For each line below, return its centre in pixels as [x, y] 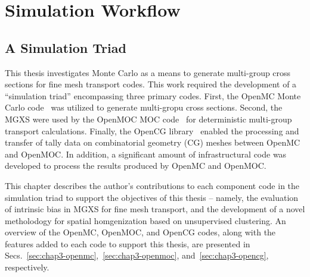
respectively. [27, 267]
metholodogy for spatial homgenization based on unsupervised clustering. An [145, 220]
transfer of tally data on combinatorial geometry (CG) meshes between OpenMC [153, 142]
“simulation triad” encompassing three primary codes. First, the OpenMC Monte [153, 95]
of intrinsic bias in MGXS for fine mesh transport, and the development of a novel [155, 209]
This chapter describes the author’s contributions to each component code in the [152, 185]
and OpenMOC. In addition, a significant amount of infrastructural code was [146, 154]
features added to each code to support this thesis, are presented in [128, 243]
